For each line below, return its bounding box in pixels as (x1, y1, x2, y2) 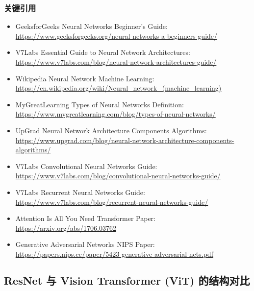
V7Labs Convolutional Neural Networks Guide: (15, 161, 157, 171)
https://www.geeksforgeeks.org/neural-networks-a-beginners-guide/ (15, 30, 218, 41)
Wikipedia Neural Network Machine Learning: (15, 73, 154, 83)
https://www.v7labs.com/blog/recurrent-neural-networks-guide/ (15, 196, 208, 207)
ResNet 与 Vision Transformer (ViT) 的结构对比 (4, 272, 250, 288)
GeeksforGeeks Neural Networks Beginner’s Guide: (15, 21, 168, 31)
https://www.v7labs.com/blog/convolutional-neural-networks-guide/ (15, 170, 221, 181)
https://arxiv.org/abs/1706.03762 (15, 222, 117, 233)
